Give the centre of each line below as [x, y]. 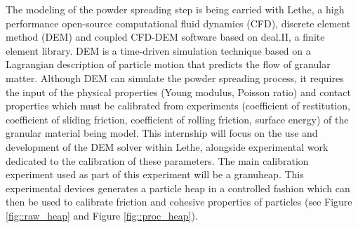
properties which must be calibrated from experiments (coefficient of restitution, [178, 106]
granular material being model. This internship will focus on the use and [162, 133]
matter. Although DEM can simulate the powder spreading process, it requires [175, 78]
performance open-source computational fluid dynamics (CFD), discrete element [178, 23]
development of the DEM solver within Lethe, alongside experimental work [167, 146]
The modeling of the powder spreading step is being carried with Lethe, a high [175, 9]
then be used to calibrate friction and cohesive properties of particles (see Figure [179, 202]
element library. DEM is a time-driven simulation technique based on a [158, 50]
